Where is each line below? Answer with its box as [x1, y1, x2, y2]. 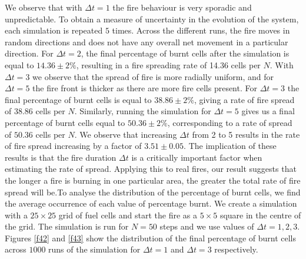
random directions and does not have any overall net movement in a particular [5, 35, 288, 48]
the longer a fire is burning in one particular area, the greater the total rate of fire [5, 174, 301, 186]
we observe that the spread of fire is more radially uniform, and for [32, 70, 274, 82]
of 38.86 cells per [5, 105, 65, 117]
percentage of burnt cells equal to [5, 116, 125, 128]
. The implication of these [184, 140, 277, 152]
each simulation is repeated [5, 24, 103, 36]
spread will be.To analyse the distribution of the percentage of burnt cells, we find [5, 185, 301, 198]
